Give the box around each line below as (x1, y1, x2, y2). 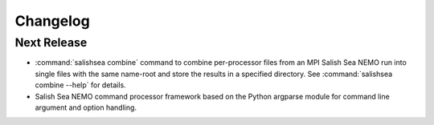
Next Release (14, 35, 88, 50)
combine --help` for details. (35, 80, 126, 90)
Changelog (14, 12, 90, 30)
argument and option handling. (35, 103, 137, 112)
